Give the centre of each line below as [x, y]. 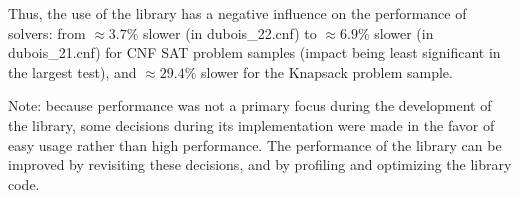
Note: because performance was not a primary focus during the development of [250, 105]
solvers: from [47, 32]
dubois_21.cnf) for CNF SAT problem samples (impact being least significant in [254, 52]
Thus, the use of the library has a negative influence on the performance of [237, 13]
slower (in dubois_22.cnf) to [230, 32]
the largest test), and [72, 71]
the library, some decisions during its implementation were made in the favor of [251, 124]
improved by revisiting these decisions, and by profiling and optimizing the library [260, 164]
